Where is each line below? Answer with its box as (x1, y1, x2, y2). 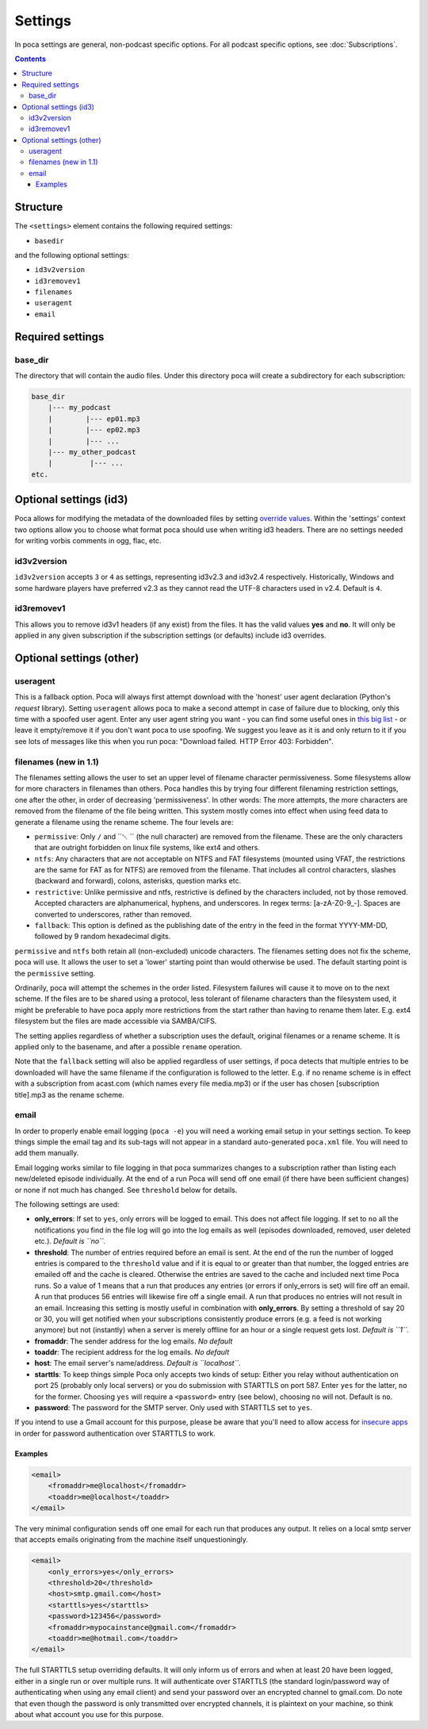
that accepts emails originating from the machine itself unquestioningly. (14, 1535, 249, 1544)
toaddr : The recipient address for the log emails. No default (34, 1348, 230, 1357)
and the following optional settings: (14, 250, 130, 259)
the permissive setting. (14, 968, 96, 978)
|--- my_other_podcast (48, 447, 136, 456)
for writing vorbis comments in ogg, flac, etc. (14, 536, 162, 546)
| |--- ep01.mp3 (48, 414, 140, 424)
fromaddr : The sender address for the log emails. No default (34, 1336, 233, 1346)
